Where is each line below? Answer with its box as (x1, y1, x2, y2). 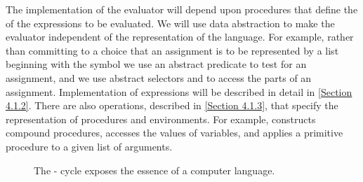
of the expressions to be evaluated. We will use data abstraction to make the (6, 15, 335, 30)
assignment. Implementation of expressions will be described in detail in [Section (6, 84, 352, 99)
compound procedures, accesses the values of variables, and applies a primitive (6, 125, 343, 140)
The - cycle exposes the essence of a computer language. (34, 162, 275, 177)
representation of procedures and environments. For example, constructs (6, 111, 316, 126)
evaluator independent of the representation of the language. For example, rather (6, 29, 354, 44)
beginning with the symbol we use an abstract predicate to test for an (6, 57, 307, 71)
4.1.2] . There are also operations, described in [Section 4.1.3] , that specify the (6, 98, 338, 113)
